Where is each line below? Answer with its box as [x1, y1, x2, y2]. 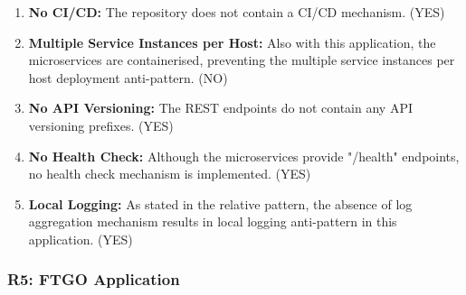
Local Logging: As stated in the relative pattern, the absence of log [28, 194, 413, 213]
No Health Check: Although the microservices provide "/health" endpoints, [28, 146, 460, 165]
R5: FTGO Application [7, 268, 180, 290]
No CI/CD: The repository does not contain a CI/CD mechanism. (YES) [28, 3, 445, 21]
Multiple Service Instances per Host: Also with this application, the [28, 32, 436, 51]
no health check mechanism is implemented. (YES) [28, 164, 311, 183]
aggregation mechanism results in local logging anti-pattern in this [28, 212, 397, 231]
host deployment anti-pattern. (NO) [28, 68, 228, 87]
